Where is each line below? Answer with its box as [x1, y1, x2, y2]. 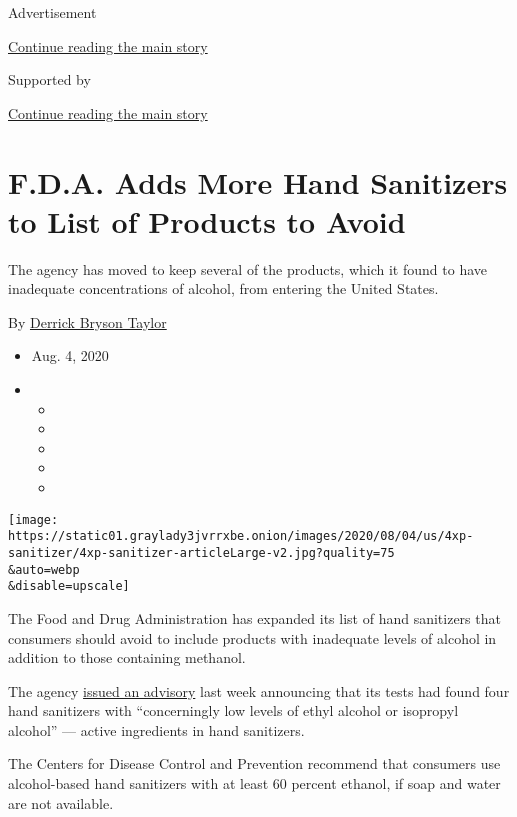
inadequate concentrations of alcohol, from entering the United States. [8, 278, 439, 299]
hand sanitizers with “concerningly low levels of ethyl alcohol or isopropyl [8, 700, 459, 721]
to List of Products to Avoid [8, 200, 406, 241]
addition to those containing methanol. [8, 647, 246, 668]
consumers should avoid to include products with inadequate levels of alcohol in [8, 627, 497, 648]
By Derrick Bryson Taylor [8, 311, 167, 332]
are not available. [8, 792, 114, 813]
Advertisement [8, 2, 97, 22]
